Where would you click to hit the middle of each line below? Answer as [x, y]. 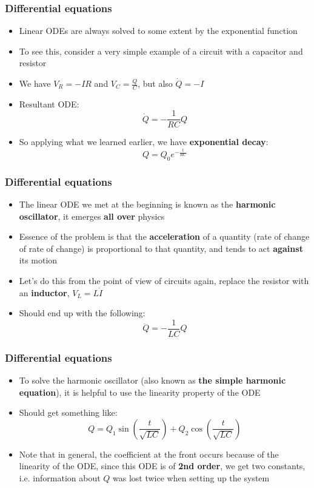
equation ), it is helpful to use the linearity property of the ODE [140, 392]
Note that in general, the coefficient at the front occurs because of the [149, 454]
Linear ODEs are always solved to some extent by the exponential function [158, 31]
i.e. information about [60, 478]
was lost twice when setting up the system [191, 478]
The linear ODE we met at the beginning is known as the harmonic [147, 204]
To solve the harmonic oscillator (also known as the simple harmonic [152, 380]
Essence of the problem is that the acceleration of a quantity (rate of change [164, 236]
